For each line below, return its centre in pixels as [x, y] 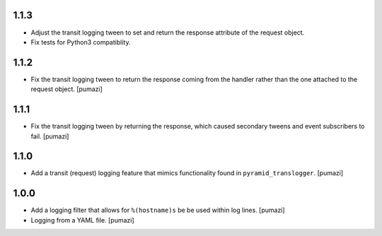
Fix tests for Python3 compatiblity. [81, 42]
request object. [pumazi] [66, 89]
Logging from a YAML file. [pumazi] [82, 220]
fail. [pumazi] [50, 136]
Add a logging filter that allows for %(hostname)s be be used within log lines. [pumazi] [158, 210]
